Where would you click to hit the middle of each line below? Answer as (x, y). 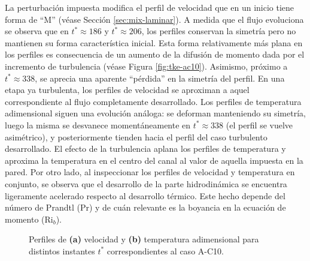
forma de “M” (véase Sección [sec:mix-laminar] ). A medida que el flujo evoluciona (154, 19)
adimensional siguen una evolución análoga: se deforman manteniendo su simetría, (155, 113)
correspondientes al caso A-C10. (165, 250)
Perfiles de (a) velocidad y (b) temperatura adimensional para (144, 239)
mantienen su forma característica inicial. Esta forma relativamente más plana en (154, 42)
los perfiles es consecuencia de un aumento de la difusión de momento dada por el (155, 54)
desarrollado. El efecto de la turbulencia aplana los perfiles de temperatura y (145, 148)
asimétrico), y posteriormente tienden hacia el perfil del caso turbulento (136, 136)
